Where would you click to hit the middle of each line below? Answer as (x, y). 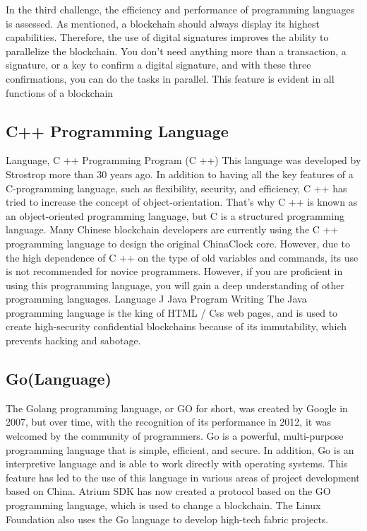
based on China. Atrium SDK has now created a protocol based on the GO (168, 491)
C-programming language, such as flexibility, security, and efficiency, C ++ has (176, 188)
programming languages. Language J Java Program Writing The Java (156, 299)
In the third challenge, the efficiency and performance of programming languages (180, 9)
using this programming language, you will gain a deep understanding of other (175, 285)
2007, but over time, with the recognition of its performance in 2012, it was (169, 422)
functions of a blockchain (60, 92)
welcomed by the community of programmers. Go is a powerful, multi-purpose (175, 436)
